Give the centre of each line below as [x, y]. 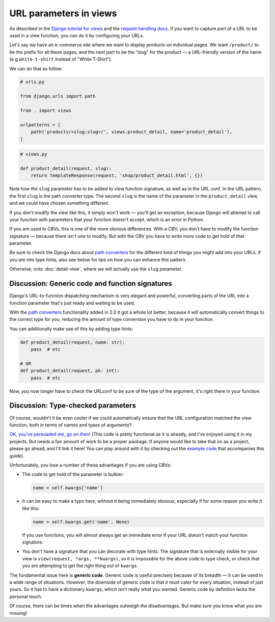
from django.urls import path [58, 96]
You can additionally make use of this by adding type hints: [71, 329]
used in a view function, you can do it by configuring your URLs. [77, 35]
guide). [17, 455]
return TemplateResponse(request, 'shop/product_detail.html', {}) [117, 175]
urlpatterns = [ [40, 125]
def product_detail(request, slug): [66, 168]
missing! [18, 613]
